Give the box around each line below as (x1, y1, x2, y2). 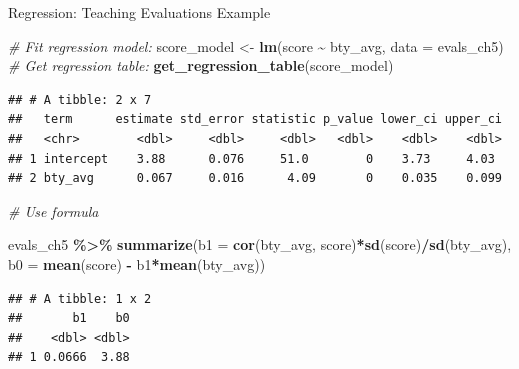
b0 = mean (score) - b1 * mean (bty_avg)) (8, 253, 266, 274)
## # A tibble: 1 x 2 (8, 291, 152, 306)
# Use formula (8, 200, 99, 221)
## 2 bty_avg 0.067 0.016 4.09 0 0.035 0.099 (8, 171, 502, 186)
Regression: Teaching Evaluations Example (8, 2, 271, 22)
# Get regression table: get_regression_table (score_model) (8, 55, 394, 76)
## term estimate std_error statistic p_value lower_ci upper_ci (8, 112, 502, 127)
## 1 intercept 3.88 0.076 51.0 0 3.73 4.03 (8, 151, 495, 166)
